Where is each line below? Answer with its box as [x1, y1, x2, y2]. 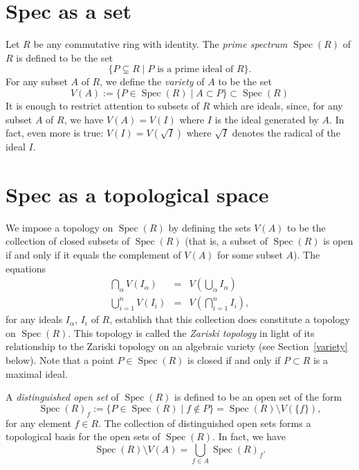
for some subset [217, 247, 283, 261]
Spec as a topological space [6, 180, 269, 208]
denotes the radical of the [232, 125, 340, 140]
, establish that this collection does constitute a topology [109, 312, 350, 327]
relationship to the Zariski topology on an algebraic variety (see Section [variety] [6, 339, 348, 354]
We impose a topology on [6, 220, 113, 234]
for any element [6, 415, 71, 430]
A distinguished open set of [6, 390, 119, 404]
